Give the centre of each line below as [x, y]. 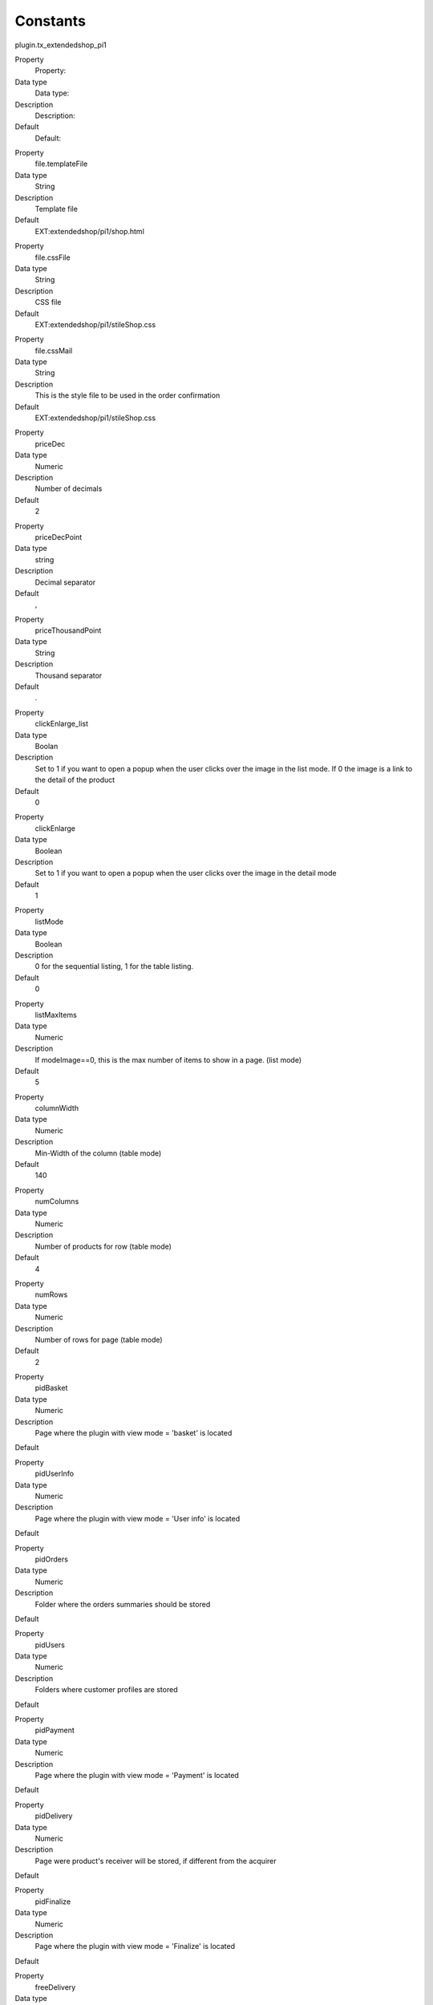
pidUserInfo [55, 1474]
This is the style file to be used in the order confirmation [127, 395]
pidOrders [51, 1559]
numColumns [57, 1201]
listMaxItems [56, 1015]
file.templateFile [61, 164]
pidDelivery [54, 1816]
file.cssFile [53, 257]
